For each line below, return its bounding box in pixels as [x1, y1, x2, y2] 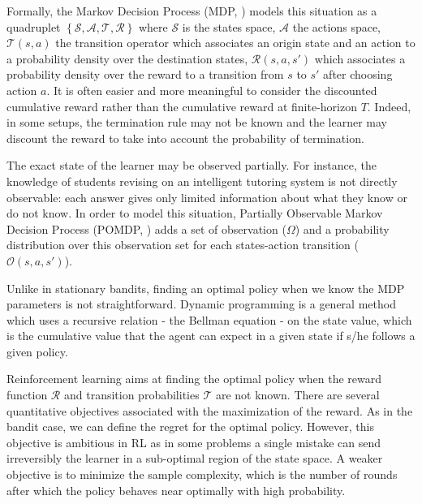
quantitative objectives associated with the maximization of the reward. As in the [6, 402, 413, 419]
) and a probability [295, 220, 390, 237]
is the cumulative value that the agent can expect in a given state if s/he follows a [6, 327, 416, 344]
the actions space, [292, 18, 381, 35]
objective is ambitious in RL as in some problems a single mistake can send [6, 433, 381, 450]
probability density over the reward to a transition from [6, 66, 284, 83]
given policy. [6, 342, 68, 360]
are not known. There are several [215, 386, 380, 403]
